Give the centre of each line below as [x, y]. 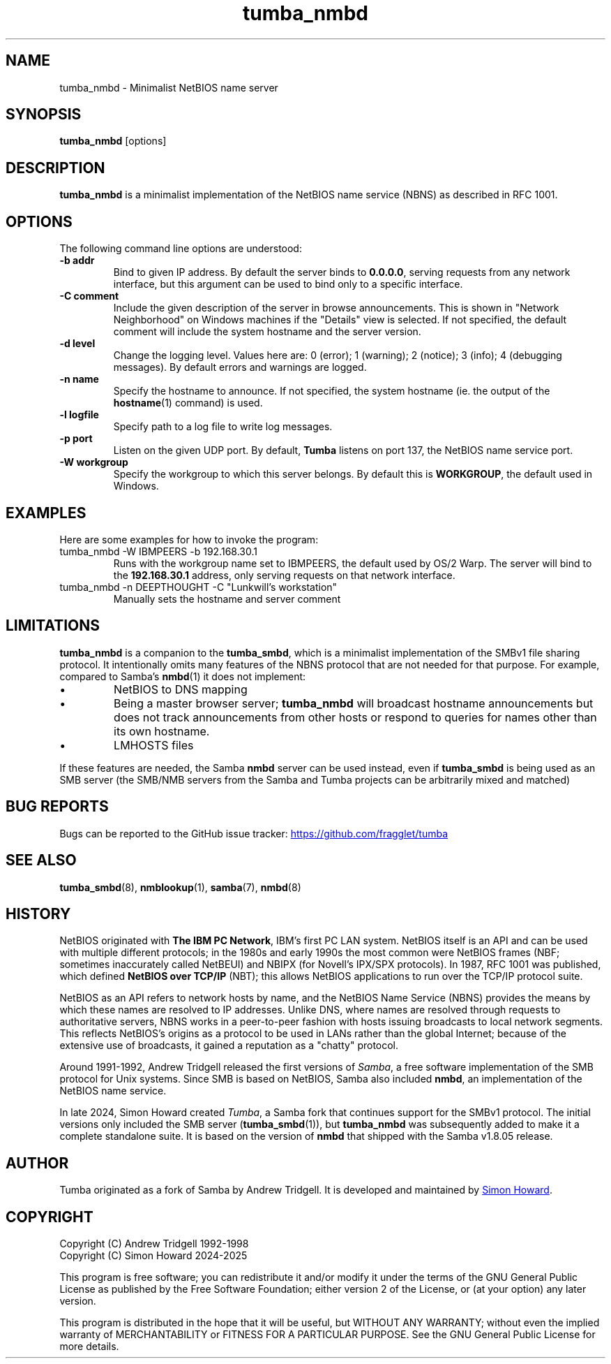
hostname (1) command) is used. [188, 403]
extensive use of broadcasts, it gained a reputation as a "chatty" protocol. [229, 1046]
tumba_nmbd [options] [113, 141]
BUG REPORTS [57, 807]
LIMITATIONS [53, 626]
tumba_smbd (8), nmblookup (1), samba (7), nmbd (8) [180, 887]
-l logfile [79, 415]
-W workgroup [94, 462]
